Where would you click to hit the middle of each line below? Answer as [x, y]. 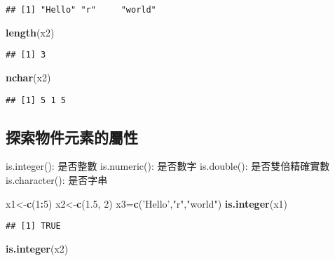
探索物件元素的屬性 [72, 136]
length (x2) [30, 32]
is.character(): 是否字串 [57, 179]
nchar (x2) [28, 77]
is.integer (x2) [37, 248]
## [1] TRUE [33, 226]
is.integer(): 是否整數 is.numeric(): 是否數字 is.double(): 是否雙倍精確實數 [168, 166]
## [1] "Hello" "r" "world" [81, 10]
